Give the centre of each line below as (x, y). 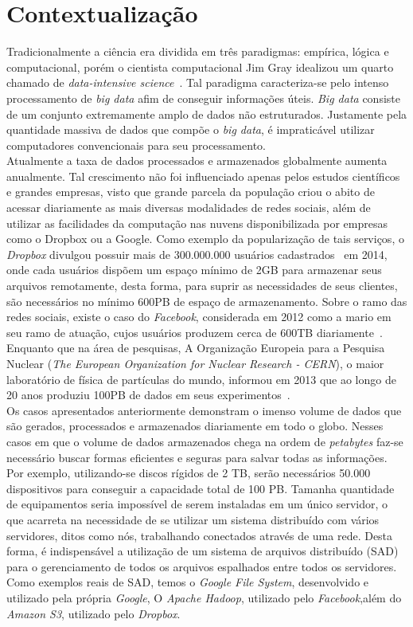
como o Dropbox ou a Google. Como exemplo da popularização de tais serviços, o (205, 239)
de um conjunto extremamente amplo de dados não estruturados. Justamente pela (207, 114)
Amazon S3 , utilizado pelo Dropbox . (94, 613)
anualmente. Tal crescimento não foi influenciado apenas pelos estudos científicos (203, 176)
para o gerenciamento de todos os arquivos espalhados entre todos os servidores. (202, 566)
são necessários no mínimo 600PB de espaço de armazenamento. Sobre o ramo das (207, 301)
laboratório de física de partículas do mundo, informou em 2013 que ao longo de (201, 379)
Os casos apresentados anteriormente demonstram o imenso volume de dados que (204, 410)
